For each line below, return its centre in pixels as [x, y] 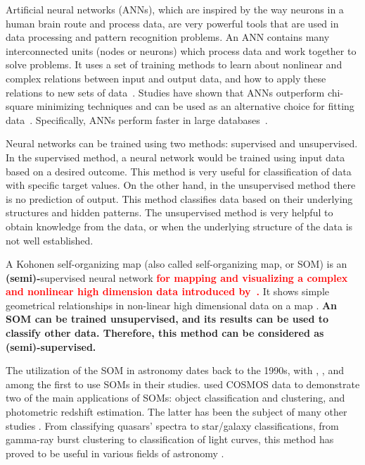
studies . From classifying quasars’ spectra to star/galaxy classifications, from [172, 425]
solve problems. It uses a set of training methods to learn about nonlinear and [174, 64]
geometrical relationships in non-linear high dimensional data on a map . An [172, 305]
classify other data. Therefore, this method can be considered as [165, 333]
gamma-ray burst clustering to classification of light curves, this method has [170, 439]
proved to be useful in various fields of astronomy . [115, 453]
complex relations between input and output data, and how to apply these [166, 78]
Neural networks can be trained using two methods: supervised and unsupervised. [182, 143]
